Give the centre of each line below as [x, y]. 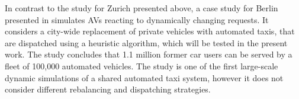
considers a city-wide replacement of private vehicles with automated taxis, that [150, 31]
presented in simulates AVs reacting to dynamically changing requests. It [137, 19]
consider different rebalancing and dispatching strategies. [108, 89]
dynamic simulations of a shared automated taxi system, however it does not [144, 77]
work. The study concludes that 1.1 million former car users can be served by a [149, 54]
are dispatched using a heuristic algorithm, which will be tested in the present [146, 42]
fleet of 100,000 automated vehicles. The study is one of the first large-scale [142, 66]
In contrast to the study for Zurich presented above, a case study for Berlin [142, 8]
